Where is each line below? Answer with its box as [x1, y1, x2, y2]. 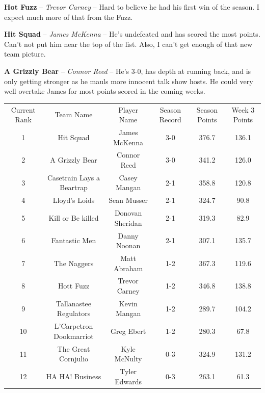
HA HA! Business [46, 371, 101, 381]
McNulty [114, 353, 142, 364]
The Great [57, 343, 90, 354]
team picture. [4, 48, 46, 59]
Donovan [114, 207, 142, 218]
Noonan [116, 240, 141, 251]
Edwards [115, 376, 142, 386]
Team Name [55, 109, 93, 120]
